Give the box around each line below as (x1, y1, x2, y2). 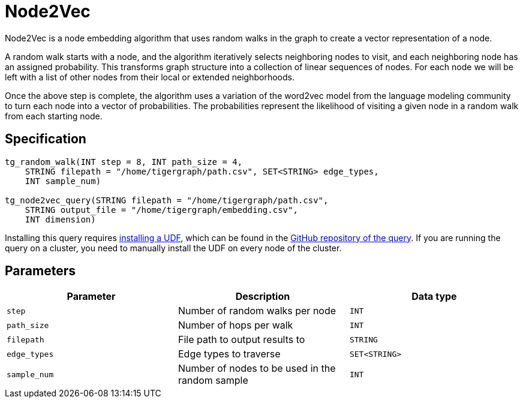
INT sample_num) (25, 176, 101, 186)
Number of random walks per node (178, 305, 336, 317)
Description (235, 290, 290, 303)
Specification (5, 131, 86, 147)
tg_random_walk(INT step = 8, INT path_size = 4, (5, 157, 243, 167)
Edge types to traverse (178, 348, 281, 360)
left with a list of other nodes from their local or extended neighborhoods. (5, 71, 295, 82)
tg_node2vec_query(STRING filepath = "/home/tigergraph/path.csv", (5, 195, 329, 205)
